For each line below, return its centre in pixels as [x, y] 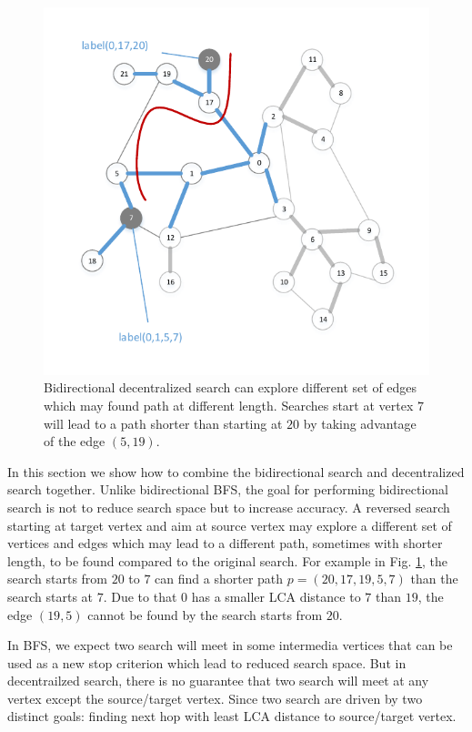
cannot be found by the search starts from [205, 614]
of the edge [75, 441]
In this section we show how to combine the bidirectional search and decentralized [236, 471]
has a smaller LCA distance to [276, 596]
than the [434, 579]
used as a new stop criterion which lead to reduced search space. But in [207, 662]
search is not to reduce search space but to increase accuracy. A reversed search [229, 507]
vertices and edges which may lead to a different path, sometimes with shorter [225, 543]
